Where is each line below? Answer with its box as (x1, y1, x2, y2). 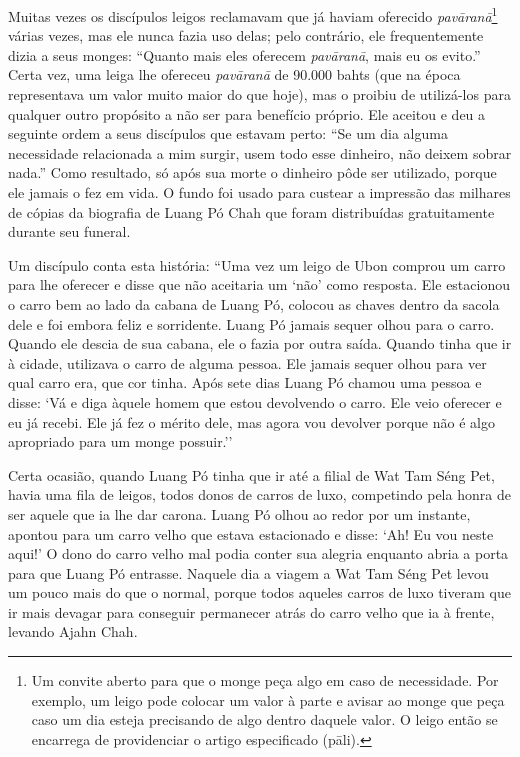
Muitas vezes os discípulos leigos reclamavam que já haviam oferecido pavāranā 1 (8, 3, 498, 26)
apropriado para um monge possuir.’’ (8, 431, 233, 452)
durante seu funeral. (8, 221, 131, 242)
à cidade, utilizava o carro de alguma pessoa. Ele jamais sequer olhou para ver (8, 352, 487, 373)
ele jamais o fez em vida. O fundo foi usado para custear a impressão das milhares (8, 182, 511, 202)
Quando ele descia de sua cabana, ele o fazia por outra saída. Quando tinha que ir (8, 333, 512, 354)
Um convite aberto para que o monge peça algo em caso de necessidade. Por (31, 670, 499, 691)
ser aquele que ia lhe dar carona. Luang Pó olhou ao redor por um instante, (8, 503, 471, 524)
